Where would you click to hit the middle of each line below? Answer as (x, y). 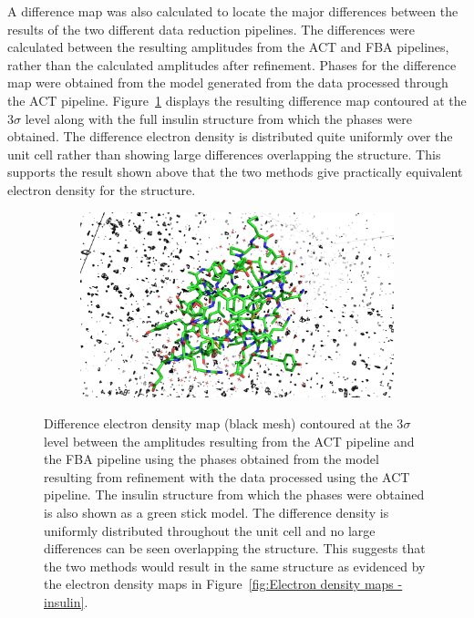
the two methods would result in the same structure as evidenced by (235, 566)
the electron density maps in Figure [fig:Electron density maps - (223, 584)
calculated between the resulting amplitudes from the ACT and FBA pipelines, (228, 47)
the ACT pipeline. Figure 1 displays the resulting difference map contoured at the (237, 100)
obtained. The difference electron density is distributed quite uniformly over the (230, 136)
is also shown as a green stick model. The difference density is (216, 512)
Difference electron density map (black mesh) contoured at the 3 (224, 423)
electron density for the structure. (102, 189)
